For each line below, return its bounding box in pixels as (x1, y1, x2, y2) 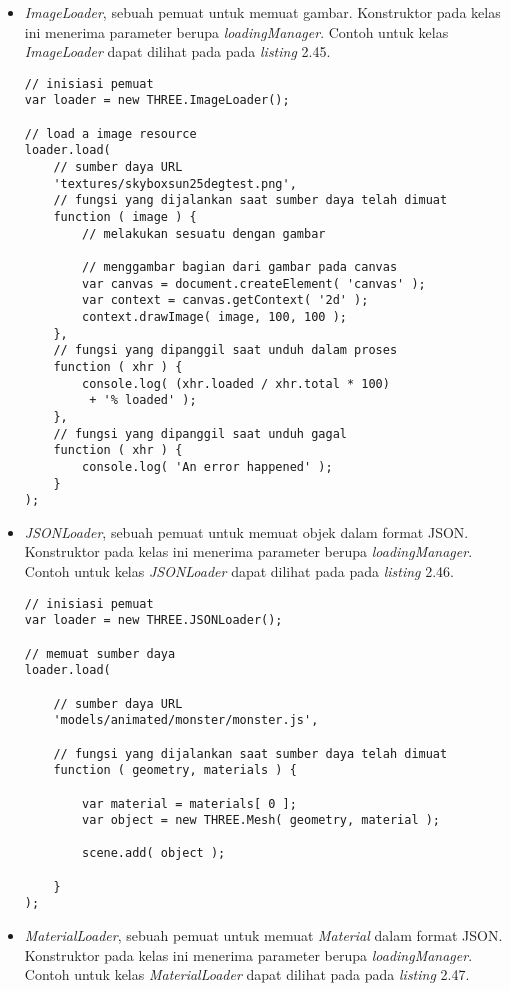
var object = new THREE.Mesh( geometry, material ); (82, 813, 441, 828)
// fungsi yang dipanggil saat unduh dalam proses (53, 343, 398, 358)
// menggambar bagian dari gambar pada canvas (82, 260, 398, 274)
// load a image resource (24, 126, 197, 141)
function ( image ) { (53, 210, 197, 225)
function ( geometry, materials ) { (53, 763, 297, 778)
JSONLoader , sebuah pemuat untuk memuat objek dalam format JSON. (24, 521, 469, 542)
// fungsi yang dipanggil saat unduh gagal (53, 426, 347, 441)
